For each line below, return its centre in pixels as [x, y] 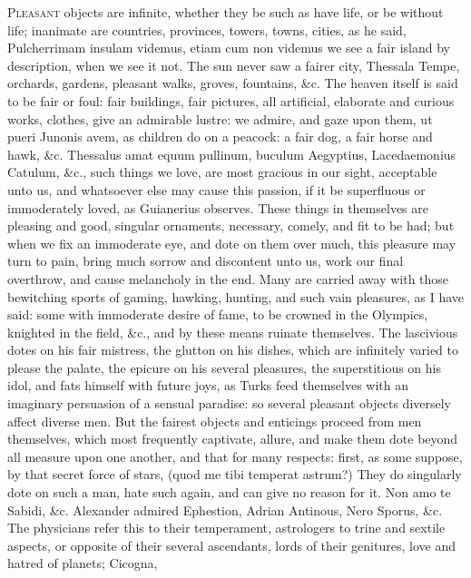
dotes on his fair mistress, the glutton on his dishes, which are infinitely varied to [233, 350]
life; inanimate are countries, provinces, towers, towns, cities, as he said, [207, 29]
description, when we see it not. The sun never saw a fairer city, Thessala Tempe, [234, 65]
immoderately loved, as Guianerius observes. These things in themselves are [218, 207]
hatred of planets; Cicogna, [83, 563]
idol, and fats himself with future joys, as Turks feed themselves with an [208, 385]
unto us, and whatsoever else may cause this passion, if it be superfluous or [216, 189]
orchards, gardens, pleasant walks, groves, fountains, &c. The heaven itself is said [233, 83]
